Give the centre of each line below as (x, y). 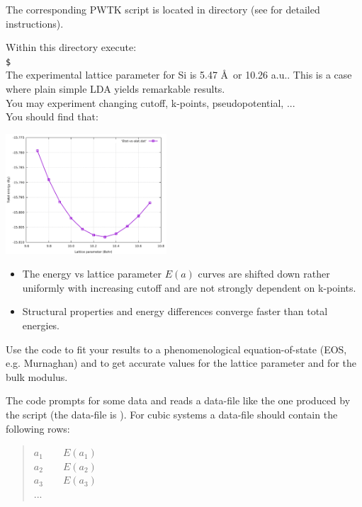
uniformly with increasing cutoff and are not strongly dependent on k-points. (189, 287)
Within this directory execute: (71, 47)
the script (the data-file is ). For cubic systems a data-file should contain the (172, 415)
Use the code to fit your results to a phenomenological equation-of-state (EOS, (176, 349)
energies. (41, 325)
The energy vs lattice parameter (92, 274)
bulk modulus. (37, 376)
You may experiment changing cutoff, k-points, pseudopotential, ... (151, 102)
